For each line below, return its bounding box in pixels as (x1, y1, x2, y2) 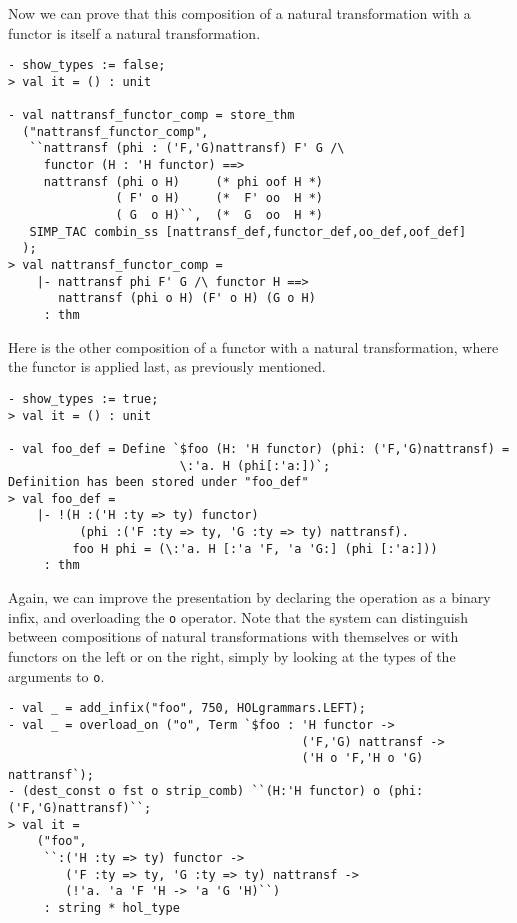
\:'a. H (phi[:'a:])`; (179, 458, 331, 473)
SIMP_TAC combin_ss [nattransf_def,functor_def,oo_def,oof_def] (29, 224, 467, 239)
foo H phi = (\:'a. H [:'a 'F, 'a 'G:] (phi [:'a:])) (72, 541, 438, 556)
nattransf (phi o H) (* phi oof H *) (43, 174, 323, 189)
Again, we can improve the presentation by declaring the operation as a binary (8, 587, 491, 608)
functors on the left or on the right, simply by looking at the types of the (8, 645, 456, 666)
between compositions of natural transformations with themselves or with (8, 626, 459, 647)
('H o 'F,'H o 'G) (301, 751, 424, 766)
